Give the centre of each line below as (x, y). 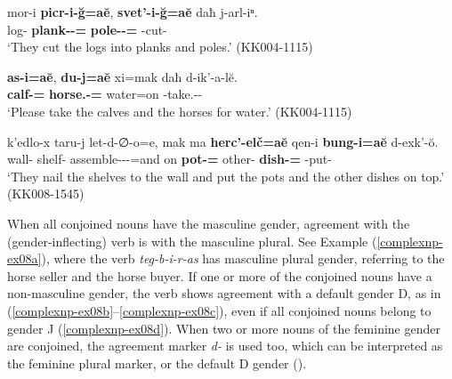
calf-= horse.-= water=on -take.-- (105, 94)
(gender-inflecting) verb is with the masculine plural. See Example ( (192, 241)
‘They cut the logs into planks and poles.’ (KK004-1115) (160, 47)
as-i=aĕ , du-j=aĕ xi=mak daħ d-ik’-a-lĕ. (122, 76)
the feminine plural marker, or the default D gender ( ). (157, 363)
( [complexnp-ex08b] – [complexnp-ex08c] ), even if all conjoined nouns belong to (219, 310)
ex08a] (24, 258)
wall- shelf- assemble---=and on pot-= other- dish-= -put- (169, 159)
